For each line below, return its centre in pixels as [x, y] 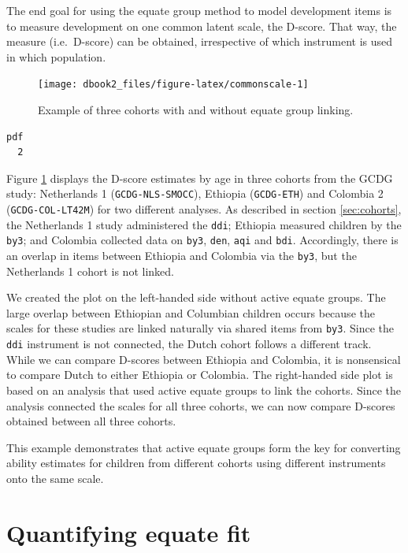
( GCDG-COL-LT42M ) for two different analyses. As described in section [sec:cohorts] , [204, 209]
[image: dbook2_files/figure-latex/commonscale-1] [173, 85]
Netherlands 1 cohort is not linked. [90, 271]
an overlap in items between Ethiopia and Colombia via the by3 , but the [182, 256]
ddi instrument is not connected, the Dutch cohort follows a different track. [189, 344]
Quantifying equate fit [129, 532]
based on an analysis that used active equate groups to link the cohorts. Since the [204, 390]
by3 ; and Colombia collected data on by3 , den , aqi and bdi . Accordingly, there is [202, 240]
